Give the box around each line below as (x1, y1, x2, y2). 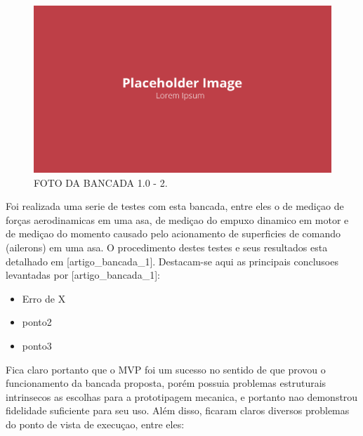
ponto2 (22, 315, 52, 329)
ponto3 (22, 338, 52, 353)
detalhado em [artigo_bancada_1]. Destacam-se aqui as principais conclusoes (6, 253, 338, 268)
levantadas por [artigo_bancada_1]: (6, 267, 160, 282)
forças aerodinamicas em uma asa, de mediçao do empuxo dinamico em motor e (6, 212, 349, 227)
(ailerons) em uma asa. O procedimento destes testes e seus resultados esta (6, 240, 328, 255)
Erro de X (22, 291, 66, 305)
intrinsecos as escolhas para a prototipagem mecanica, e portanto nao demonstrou (6, 389, 358, 404)
